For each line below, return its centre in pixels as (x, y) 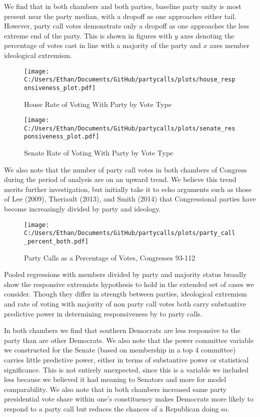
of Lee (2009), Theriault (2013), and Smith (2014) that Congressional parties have (130, 199)
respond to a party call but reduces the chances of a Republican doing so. (117, 408)
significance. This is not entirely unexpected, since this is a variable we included (126, 369)
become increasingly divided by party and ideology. (82, 209)
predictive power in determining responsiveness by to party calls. (103, 313)
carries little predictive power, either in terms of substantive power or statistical (126, 359)
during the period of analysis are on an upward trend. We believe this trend (120, 179)
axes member (229, 45)
